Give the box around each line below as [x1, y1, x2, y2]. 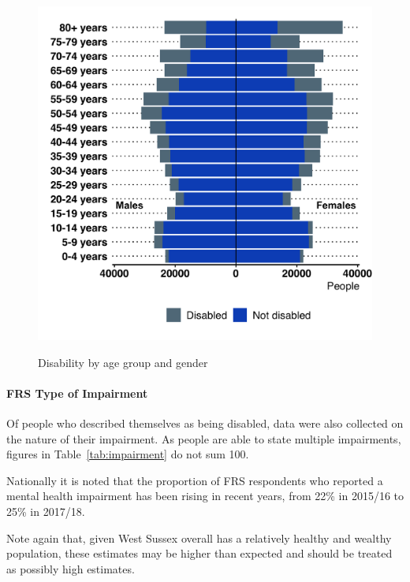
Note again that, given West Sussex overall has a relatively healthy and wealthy [6, 529, 392, 546]
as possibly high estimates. [6, 560, 135, 576]
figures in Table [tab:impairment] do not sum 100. [6, 446, 249, 462]
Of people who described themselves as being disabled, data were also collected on [6, 414, 404, 431]
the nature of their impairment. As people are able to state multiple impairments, [6, 430, 401, 447]
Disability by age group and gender [38, 354, 208, 370]
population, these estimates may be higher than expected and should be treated [6, 545, 393, 562]
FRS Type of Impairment [6, 384, 148, 401]
